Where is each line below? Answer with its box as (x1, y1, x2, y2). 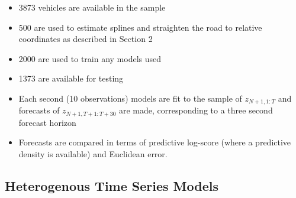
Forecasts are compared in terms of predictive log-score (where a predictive (18, 136, 291, 148)
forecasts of (18, 104, 60, 116)
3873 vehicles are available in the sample (18, 1, 166, 13)
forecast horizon (18, 116, 76, 128)
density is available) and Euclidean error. (18, 148, 168, 160)
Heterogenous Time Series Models (5, 177, 218, 195)
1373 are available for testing (18, 72, 124, 85)
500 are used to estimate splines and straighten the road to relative (18, 21, 262, 33)
